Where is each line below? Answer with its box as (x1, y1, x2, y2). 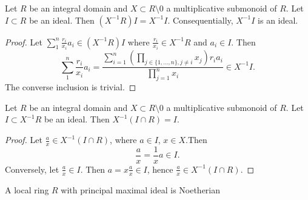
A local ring (5, 183, 49, 196)
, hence (147, 162, 173, 175)
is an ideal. (258, 13, 298, 26)
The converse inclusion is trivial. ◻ (5, 81, 136, 93)
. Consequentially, (167, 13, 233, 26)
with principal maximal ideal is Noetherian (61, 183, 221, 196)
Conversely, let (5, 162, 59, 175)
